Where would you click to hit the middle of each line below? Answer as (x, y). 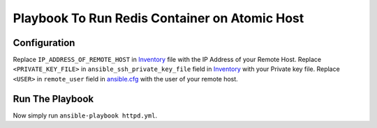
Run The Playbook (53, 98)
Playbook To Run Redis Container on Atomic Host (158, 18)
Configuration (44, 43)
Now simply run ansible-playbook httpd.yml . (85, 115)
